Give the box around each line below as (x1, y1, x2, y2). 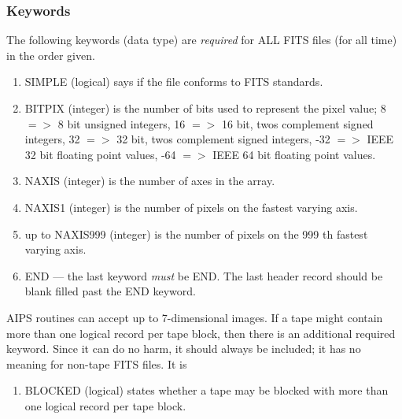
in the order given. (6, 46, 95, 63)
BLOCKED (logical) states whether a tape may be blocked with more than (24, 382, 389, 399)
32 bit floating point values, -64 (24, 146, 176, 162)
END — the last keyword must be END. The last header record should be (24, 267, 383, 284)
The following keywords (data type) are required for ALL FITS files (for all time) (6, 32, 397, 48)
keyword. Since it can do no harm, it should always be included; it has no (6, 340, 361, 357)
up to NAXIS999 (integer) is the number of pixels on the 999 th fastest (24, 225, 368, 242)
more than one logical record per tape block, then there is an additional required (6, 324, 396, 341)
